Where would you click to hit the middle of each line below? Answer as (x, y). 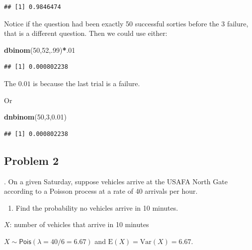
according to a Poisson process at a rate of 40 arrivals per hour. (101, 191)
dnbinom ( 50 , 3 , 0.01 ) (35, 117)
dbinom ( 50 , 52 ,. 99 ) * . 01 (40, 50)
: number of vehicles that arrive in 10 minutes (79, 224)
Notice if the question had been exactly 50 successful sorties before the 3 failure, (126, 23)
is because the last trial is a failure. (86, 83)
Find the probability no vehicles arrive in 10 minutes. (97, 207)
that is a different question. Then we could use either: (86, 33)
